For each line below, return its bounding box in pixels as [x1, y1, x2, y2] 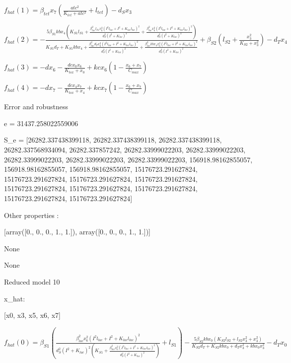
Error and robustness [4, 101, 68, 112]
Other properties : [4, 210, 59, 220]
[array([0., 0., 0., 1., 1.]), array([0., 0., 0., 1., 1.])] [4, 226, 150, 237]
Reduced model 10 [4, 277, 60, 287]
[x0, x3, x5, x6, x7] [4, 310, 61, 320]
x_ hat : [4, 293, 25, 303]
